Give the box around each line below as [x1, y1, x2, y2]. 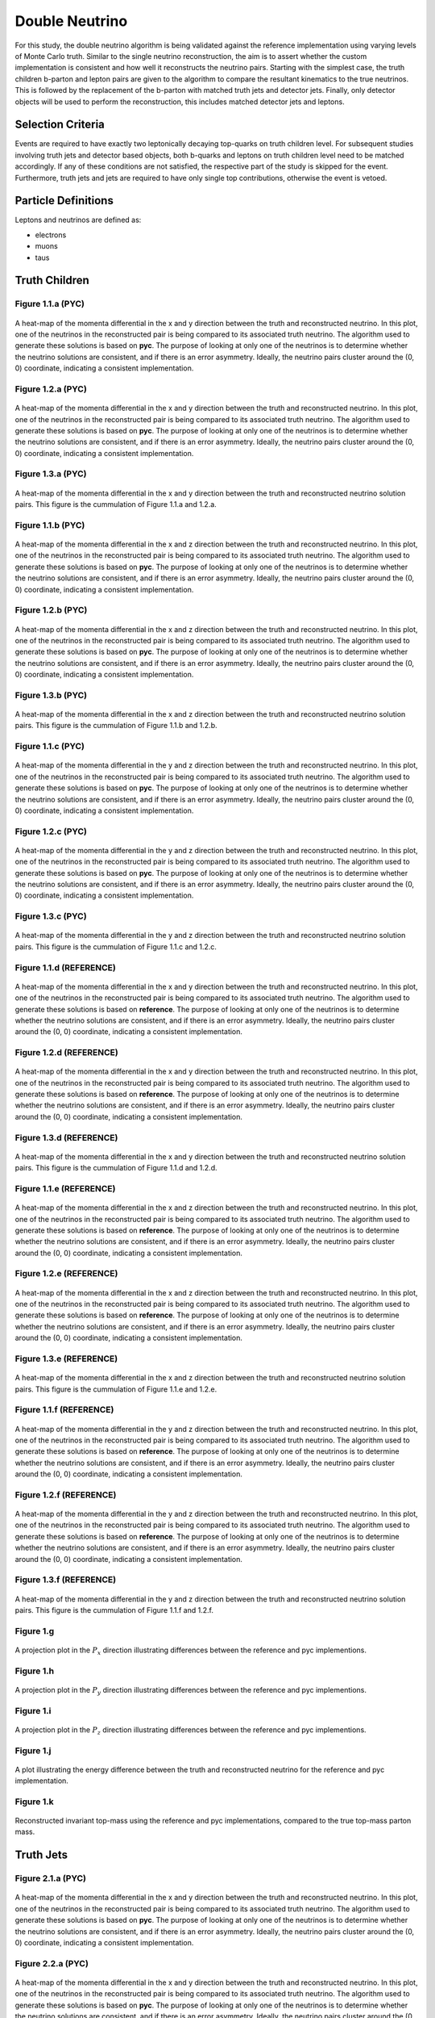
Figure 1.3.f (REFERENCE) [14, 1574, 117, 1585]
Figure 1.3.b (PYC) [14, 689, 88, 701]
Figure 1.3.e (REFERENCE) [14, 1353, 118, 1364]
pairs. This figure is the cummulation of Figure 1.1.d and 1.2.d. [14, 1163, 217, 1173]
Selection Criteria [14, 118, 105, 132]
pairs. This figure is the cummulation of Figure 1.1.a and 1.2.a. [14, 500, 217, 509]
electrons [35, 230, 67, 240]
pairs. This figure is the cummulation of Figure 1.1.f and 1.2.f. [14, 1605, 213, 1614]
